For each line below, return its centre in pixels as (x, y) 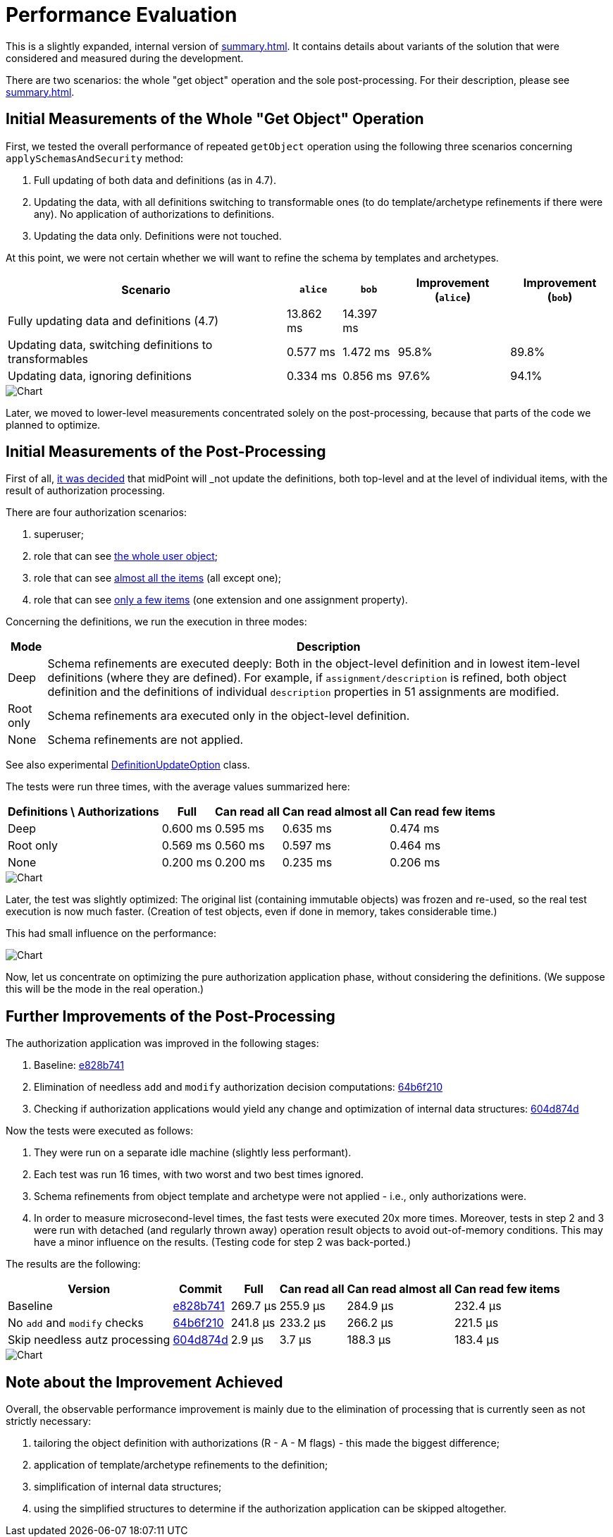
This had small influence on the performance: (111, 933)
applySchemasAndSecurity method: (95, 158)
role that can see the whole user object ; (126, 556)
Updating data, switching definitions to (110, 344)
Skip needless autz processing (89, 1340)
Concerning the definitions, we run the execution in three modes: (156, 622)
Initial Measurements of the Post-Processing (166, 452)
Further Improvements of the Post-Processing (171, 1016)
